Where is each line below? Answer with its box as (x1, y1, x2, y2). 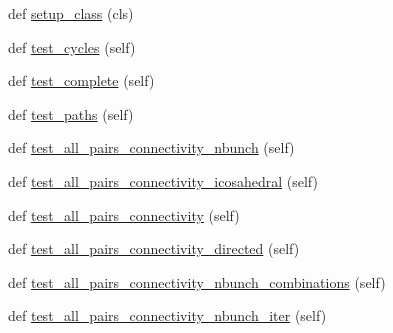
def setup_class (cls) (8, 3, 134, 23)
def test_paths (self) (8, 103, 134, 124)
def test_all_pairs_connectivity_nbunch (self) (8, 137, 295, 158)
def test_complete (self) (8, 70, 155, 91)
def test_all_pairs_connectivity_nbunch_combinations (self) (8, 271, 386, 292)
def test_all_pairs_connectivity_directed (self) (8, 238, 300, 259)
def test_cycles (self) (8, 36, 136, 57)
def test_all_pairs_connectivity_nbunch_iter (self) (8, 305, 327, 326)
